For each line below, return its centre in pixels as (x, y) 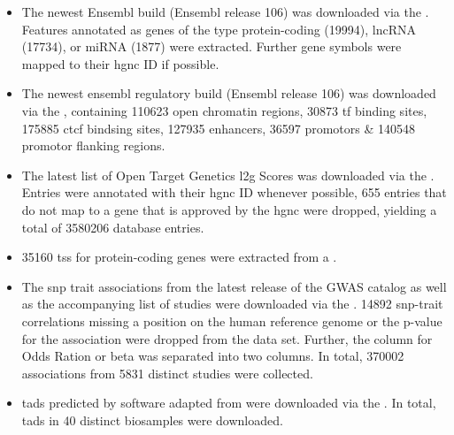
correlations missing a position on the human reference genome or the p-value (232, 321)
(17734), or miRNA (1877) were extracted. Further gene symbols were (212, 46)
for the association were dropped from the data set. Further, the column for (227, 338)
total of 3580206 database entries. (113, 227)
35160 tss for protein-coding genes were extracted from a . (179, 257)
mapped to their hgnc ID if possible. (120, 63)
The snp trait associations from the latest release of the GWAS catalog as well (234, 286)
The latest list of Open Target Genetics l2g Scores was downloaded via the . (228, 175)
